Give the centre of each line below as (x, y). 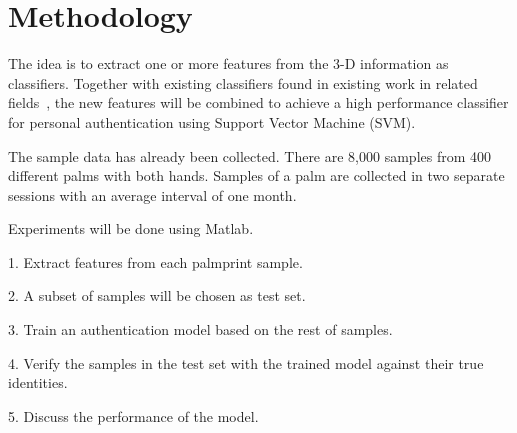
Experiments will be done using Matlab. (131, 228)
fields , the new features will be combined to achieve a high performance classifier (258, 102)
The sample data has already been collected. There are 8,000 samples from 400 (250, 155)
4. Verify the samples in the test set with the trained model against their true (246, 362)
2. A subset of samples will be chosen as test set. (157, 295)
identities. (38, 382)
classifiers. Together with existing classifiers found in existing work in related (243, 82)
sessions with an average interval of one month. (152, 194)
